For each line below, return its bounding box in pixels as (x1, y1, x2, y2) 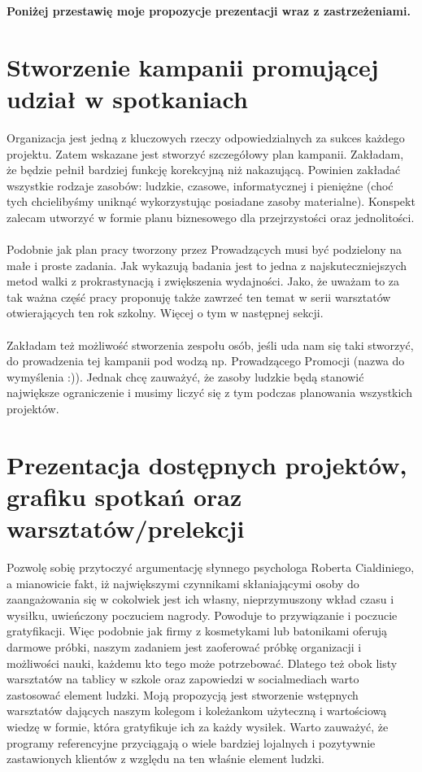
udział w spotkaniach (7, 81, 248, 115)
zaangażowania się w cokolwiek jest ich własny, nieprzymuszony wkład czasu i (7, 591, 394, 608)
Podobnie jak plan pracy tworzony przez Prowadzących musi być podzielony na (7, 241, 402, 258)
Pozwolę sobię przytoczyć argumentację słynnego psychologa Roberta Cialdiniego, (7, 559, 415, 576)
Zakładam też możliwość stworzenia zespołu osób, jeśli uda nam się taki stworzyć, (7, 336, 414, 353)
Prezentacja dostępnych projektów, (7, 447, 407, 481)
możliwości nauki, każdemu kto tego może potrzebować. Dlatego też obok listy (7, 654, 398, 671)
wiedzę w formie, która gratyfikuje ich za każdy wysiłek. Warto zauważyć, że (7, 718, 389, 735)
